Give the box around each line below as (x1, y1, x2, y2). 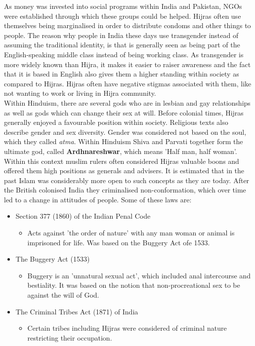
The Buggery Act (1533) (15, 254, 90, 264)
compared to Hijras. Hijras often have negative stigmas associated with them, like (4, 78, 252, 88)
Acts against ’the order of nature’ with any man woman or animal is (27, 228, 235, 238)
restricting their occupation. (27, 332, 112, 343)
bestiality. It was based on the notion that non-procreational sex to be (27, 280, 240, 290)
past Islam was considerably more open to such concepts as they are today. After (4, 175, 250, 185)
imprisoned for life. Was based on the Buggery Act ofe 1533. (27, 237, 210, 247)
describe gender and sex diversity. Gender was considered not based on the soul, (4, 126, 247, 137)
